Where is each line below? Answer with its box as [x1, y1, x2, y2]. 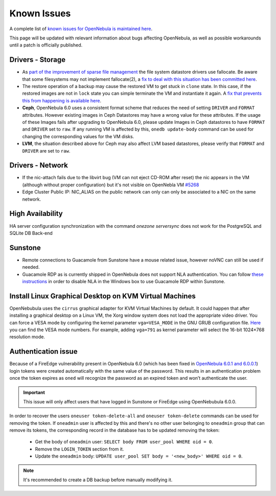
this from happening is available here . [22, 97, 102, 103]
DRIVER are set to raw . [22, 147, 71, 154]
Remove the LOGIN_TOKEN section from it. [35, 446, 124, 452]
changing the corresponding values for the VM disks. [22, 133, 134, 139]
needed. [22, 264, 40, 270]
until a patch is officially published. [9, 42, 83, 48]
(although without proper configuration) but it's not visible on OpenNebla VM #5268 [22, 182, 199, 188]
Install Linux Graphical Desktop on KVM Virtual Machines [9, 292, 196, 300]
